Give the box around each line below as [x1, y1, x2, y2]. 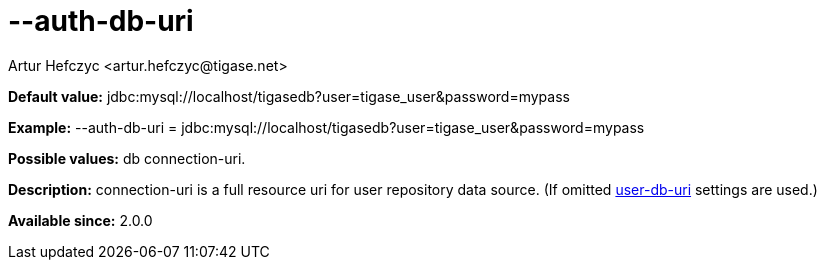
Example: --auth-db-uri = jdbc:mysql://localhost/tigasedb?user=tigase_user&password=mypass [8, 118, 645, 136]
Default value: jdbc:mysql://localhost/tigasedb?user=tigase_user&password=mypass [8, 87, 570, 105]
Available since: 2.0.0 [8, 211, 153, 229]
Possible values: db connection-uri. [8, 149, 246, 167]
